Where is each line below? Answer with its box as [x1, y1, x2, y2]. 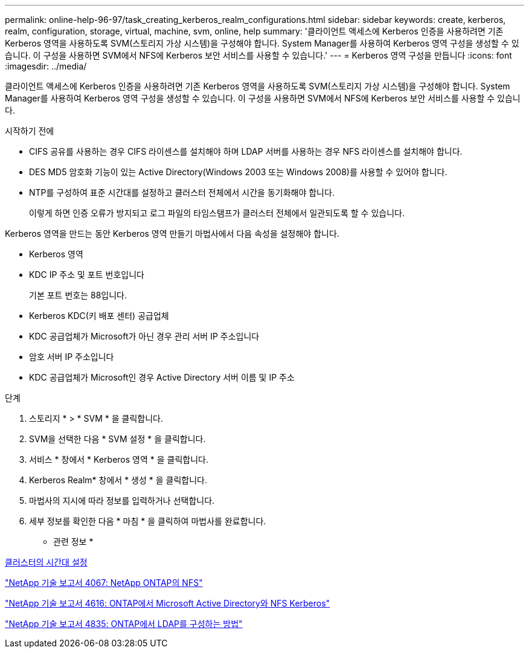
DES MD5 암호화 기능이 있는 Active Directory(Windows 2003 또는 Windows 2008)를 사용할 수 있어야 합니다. [29, 167, 447, 177]
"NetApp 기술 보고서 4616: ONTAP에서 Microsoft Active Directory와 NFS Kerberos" [5, 598, 330, 608]
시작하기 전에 [5, 126, 54, 136]
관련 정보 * [53, 536, 94, 547]
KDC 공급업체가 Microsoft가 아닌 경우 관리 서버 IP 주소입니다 [29, 331, 260, 341]
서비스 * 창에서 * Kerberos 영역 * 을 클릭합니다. [29, 454, 208, 465]
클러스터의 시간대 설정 [5, 557, 88, 567]
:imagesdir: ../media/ [5, 61, 87, 71]
